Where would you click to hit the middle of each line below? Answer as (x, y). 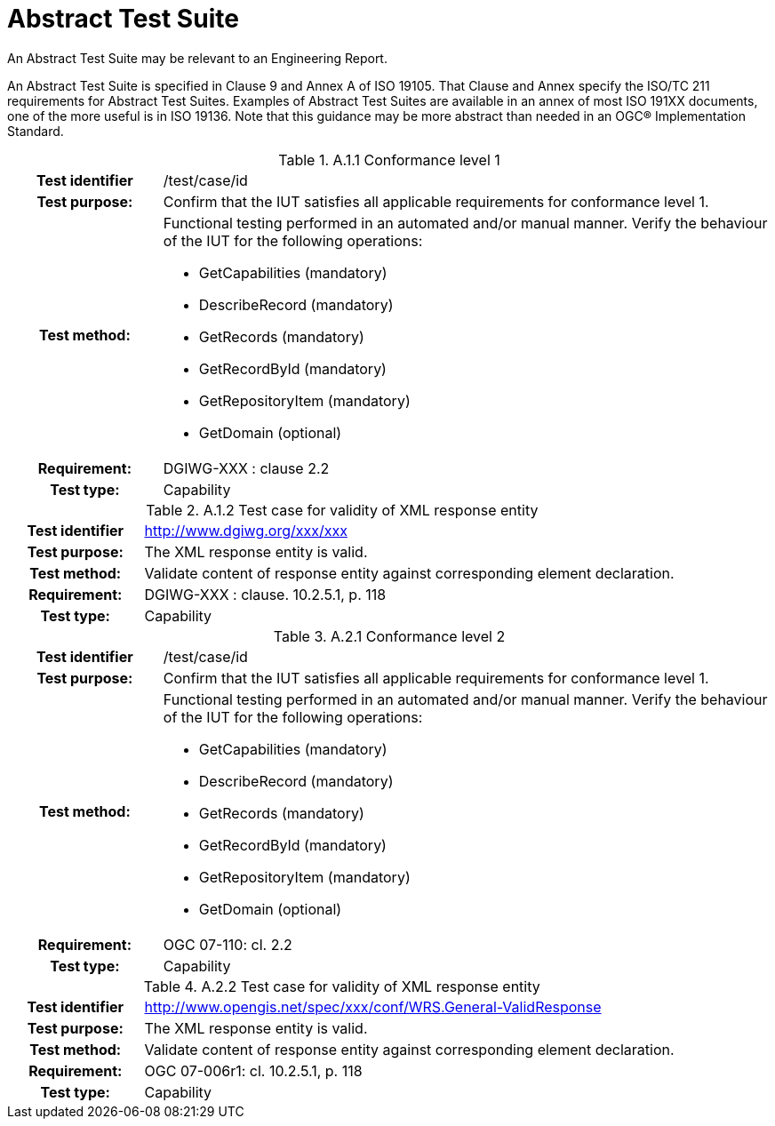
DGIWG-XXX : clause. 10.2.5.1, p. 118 (265, 594)
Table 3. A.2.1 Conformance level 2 (389, 636)
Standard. (36, 131)
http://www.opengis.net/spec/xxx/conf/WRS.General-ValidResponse (373, 1006)
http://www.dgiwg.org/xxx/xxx (246, 530)
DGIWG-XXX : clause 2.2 (246, 468)
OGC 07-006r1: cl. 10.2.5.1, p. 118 (253, 1070)
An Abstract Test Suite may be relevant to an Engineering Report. (197, 58)
